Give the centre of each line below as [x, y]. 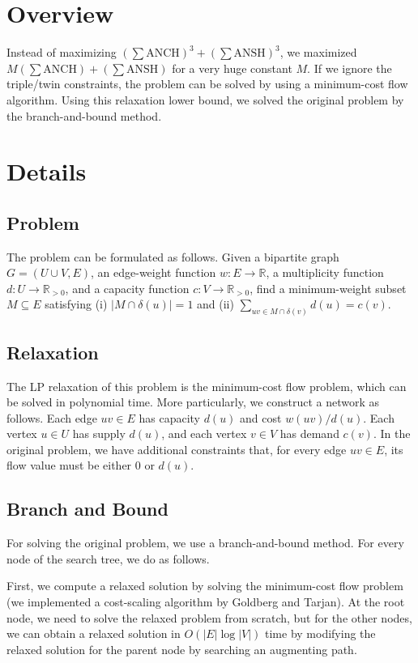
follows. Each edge [52, 417]
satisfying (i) [76, 304]
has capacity [169, 417]
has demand [309, 433]
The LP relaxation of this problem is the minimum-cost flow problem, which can [207, 386]
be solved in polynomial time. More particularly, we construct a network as [193, 402]
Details [47, 171]
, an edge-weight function [154, 272]
